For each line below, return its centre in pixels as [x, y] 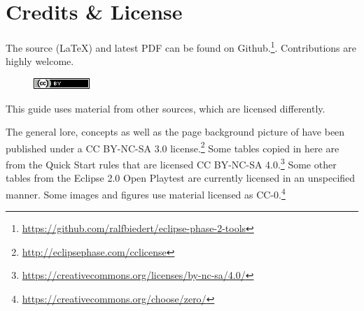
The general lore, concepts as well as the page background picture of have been [175, 132]
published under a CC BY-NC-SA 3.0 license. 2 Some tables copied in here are [173, 147]
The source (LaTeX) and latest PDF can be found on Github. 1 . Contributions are [181, 46]
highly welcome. [40, 61]
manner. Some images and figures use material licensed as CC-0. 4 [146, 193]
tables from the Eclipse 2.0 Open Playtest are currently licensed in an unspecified [181, 178]
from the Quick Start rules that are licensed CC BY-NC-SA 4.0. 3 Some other [171, 163]
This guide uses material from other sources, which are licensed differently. [166, 108]
